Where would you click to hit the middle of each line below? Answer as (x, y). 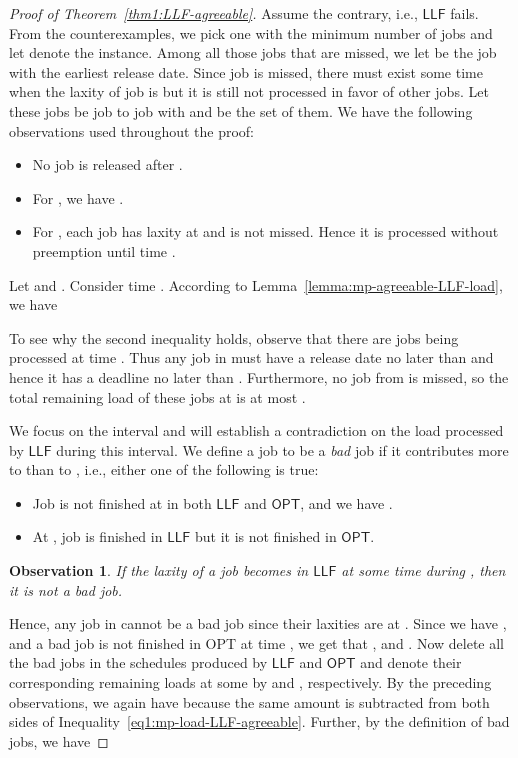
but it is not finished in (265, 536)
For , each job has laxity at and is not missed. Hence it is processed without (265, 231)
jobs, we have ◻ (59, 740)
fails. (464, 13)
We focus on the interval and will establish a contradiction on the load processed (256, 430)
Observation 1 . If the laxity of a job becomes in (159, 570)
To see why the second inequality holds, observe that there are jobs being (234, 337)
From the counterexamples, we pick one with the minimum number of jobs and (251, 32)
